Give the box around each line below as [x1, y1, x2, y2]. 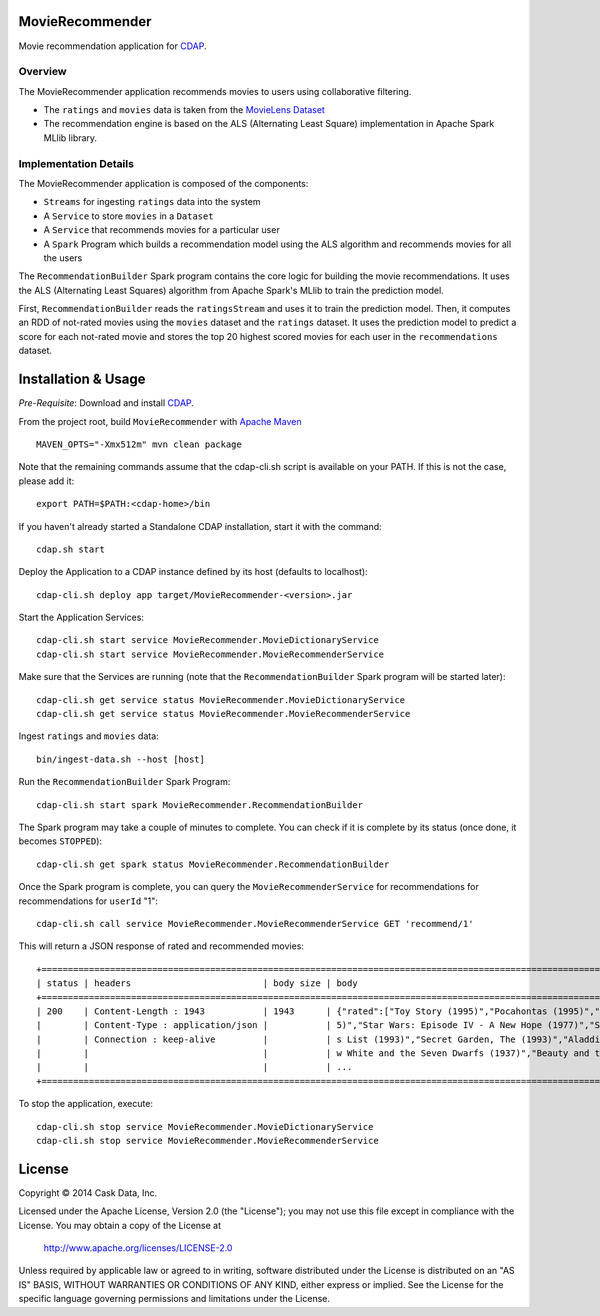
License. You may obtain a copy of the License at [18, 1219, 222, 1231]
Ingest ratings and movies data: [18, 730, 159, 742]
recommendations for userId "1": [18, 895, 159, 907]
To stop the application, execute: [18, 1098, 154, 1110]
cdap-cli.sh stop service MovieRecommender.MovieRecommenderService [36, 1135, 379, 1147]
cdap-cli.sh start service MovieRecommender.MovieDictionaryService [36, 635, 379, 646]
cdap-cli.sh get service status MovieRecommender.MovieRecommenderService [36, 708, 411, 720]
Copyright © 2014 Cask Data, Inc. [18, 1186, 158, 1199]
